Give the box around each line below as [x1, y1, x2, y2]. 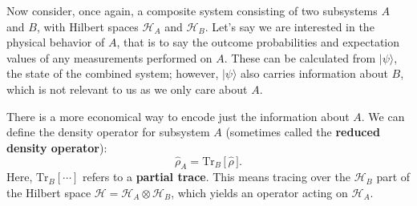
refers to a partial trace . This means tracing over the [83, 168, 350, 185]
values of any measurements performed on [6, 49, 213, 66]
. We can [361, 107, 405, 124]
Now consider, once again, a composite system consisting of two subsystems [6, 2, 378, 18]
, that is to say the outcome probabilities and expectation [116, 34, 400, 50]
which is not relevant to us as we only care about [6, 80, 248, 97]
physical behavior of [6, 34, 105, 50]
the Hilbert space [6, 184, 91, 200]
